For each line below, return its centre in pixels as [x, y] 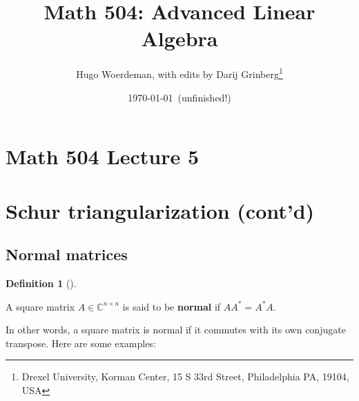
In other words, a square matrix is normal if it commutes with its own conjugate [176, 330]
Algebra [179, 38]
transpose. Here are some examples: [81, 343]
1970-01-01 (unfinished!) [179, 97]
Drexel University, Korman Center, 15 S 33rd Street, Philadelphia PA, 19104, [185, 376]
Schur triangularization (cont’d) [160, 210]
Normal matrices [67, 254]
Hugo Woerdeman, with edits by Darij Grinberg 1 [179, 73]
